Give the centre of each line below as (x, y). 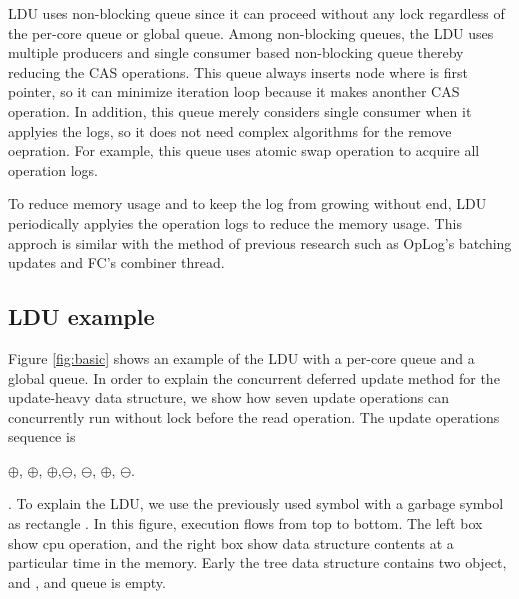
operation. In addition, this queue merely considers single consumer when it (240, 110)
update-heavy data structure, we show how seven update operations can (229, 397)
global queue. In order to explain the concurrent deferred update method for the (254, 377)
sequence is (42, 436)
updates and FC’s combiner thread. (116, 262)
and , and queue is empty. (87, 581)
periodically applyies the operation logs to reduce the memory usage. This (235, 222)
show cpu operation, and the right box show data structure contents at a (231, 542)
